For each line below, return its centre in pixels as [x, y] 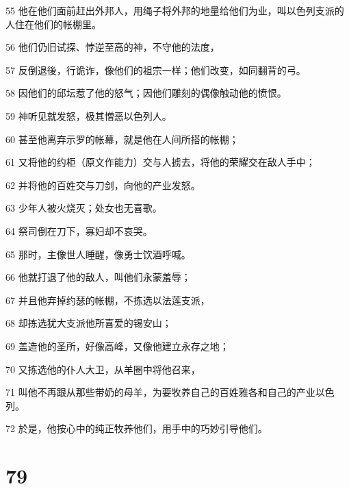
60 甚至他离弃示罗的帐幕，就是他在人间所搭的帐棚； [122, 139]
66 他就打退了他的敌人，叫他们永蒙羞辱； [98, 277]
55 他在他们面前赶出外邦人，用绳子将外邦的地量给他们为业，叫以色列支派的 [175, 10]
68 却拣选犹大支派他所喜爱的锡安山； [89, 323]
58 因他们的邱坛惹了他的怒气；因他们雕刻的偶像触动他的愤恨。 [146, 93]
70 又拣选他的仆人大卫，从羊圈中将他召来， [103, 369]
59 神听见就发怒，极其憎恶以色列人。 [89, 115]
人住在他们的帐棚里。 [53, 24]
